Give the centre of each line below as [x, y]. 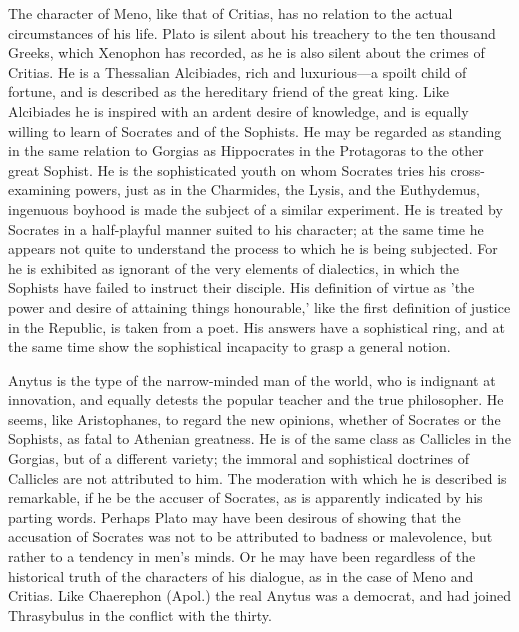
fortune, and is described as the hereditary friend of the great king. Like [228, 91]
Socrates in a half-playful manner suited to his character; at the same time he [246, 228]
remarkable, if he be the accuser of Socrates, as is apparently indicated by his [245, 497]
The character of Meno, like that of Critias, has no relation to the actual [230, 13]
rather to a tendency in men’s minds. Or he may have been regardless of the [242, 556]
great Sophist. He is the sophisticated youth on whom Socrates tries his [227, 169]
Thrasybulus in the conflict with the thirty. [140, 614]
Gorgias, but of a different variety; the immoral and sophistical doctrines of [239, 458]
